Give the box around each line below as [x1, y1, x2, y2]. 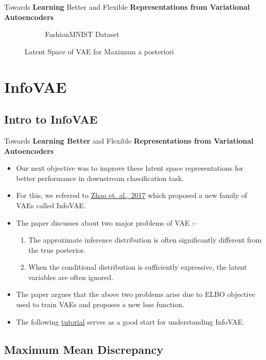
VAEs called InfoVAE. [16, 199, 86, 210]
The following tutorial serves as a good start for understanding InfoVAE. [16, 316, 245, 327]
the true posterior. [28, 244, 86, 255]
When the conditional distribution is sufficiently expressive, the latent [28, 262, 247, 272]
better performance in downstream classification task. [16, 172, 184, 183]
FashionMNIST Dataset [45, 29, 120, 39]
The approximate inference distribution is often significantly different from [28, 234, 262, 245]
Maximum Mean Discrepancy [4, 341, 163, 357]
